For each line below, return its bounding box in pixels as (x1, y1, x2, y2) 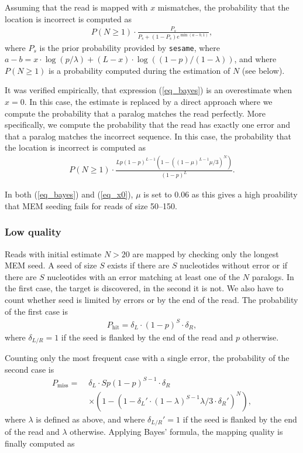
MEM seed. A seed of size (5, 259, 97, 271)
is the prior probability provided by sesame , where (39, 41, 221, 53)
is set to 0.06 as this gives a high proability (143, 188, 298, 200)
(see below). (242, 64, 285, 76)
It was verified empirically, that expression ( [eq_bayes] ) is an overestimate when (5, 84, 292, 96)
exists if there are (107, 259, 170, 271)
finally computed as (5, 437, 75, 449)
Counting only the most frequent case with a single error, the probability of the (5, 352, 290, 364)
